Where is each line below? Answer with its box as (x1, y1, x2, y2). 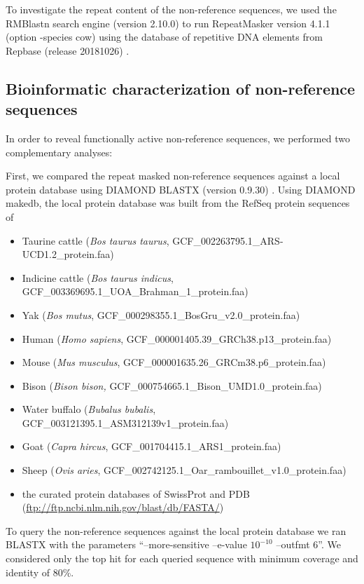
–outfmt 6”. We (276, 537, 341, 552)
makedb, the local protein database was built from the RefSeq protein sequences (6, 196, 350, 210)
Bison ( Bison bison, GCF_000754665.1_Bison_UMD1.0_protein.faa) (22, 378, 322, 393)
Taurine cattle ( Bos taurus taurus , (22, 233, 169, 247)
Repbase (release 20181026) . (6, 43, 129, 57)
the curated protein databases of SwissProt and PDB (22, 486, 250, 501)
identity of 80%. (6, 564, 74, 579)
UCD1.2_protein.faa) (22, 247, 114, 262)
